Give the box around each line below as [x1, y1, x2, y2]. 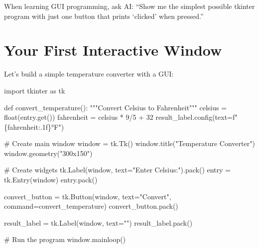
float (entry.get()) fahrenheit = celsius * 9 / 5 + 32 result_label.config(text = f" [4, 112, 238, 122]
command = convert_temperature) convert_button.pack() [4, 201, 178, 211]
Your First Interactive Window [4, 40, 222, 60]
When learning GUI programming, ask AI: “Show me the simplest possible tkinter [4, 1, 255, 11]
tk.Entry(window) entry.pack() [4, 174, 98, 185]
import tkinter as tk [4, 85, 65, 95]
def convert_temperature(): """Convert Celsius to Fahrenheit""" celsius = [4, 102, 227, 112]
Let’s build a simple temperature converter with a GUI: [4, 69, 174, 79]
